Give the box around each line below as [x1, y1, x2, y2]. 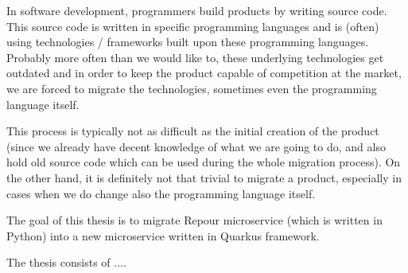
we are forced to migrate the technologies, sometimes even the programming [6, 80, 377, 96]
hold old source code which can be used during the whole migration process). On [6, 154, 401, 170]
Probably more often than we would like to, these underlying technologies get [6, 49, 384, 65]
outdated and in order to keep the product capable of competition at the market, [6, 64, 402, 81]
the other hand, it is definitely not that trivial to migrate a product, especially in [6, 169, 402, 185]
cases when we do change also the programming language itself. [6, 185, 316, 201]
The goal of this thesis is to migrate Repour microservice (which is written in [6, 212, 383, 228]
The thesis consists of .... [6, 254, 126, 271]
